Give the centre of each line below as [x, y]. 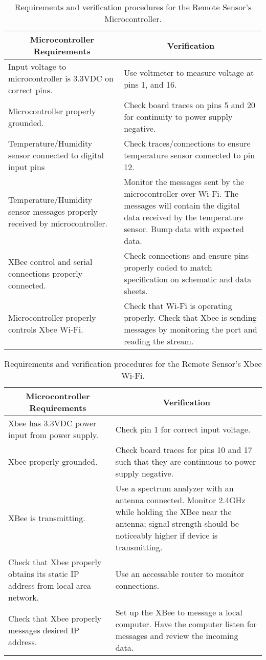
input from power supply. [53, 435]
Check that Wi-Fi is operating [178, 306]
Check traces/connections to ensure [187, 143]
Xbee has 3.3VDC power [52, 423]
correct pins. [30, 90]
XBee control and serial [50, 261]
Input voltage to [37, 66]
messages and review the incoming [177, 636]
